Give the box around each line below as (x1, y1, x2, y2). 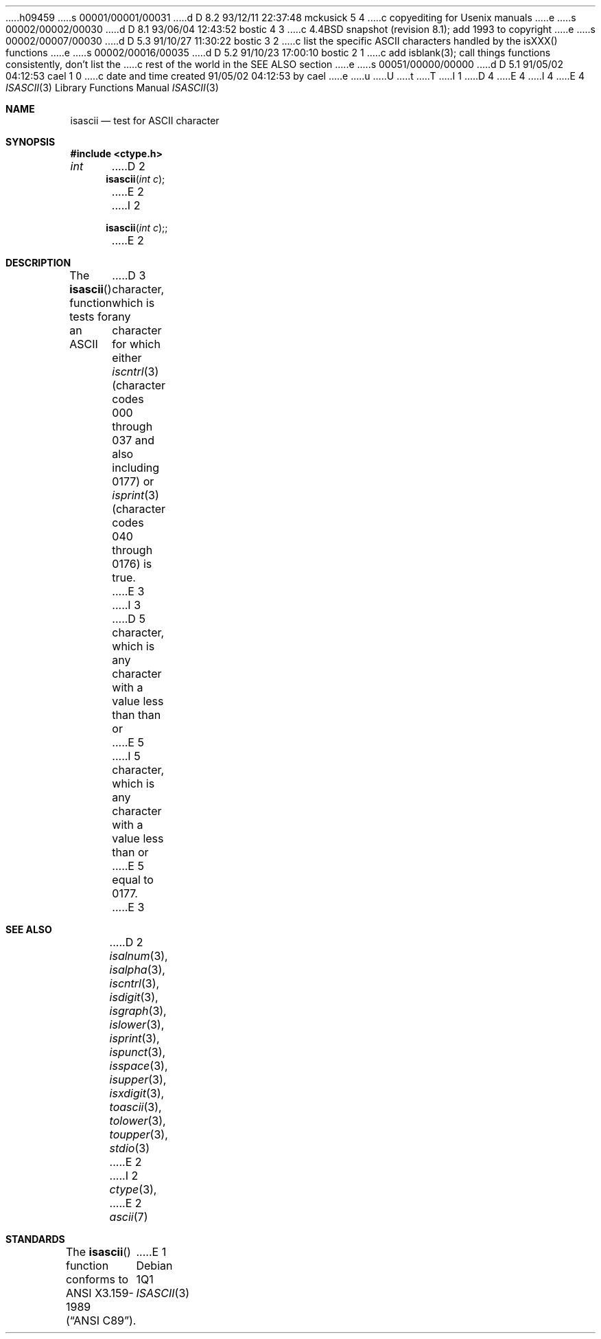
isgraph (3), (109, 1004, 167, 1018)
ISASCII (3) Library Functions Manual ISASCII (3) (5, 82, 219, 93)
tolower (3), (109, 1114, 166, 1128)
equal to (112, 873, 154, 886)
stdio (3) (109, 1141, 150, 1155)
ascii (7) (109, 1210, 148, 1224)
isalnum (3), (109, 949, 168, 963)
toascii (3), (109, 1100, 162, 1114)
